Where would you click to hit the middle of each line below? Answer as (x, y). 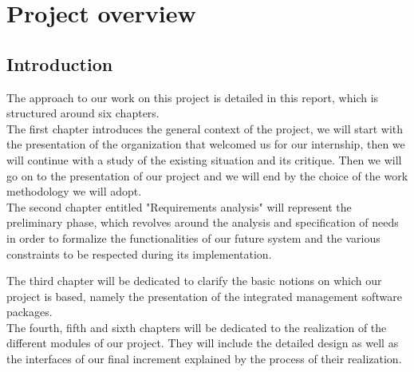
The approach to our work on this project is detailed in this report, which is (193, 97)
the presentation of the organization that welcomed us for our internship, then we (206, 144)
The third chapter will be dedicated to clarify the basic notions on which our (194, 281)
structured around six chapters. (83, 113)
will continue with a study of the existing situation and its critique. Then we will (204, 159)
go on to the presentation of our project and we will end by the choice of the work (207, 175)
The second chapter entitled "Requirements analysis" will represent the (179, 206)
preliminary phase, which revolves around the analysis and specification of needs (203, 222)
